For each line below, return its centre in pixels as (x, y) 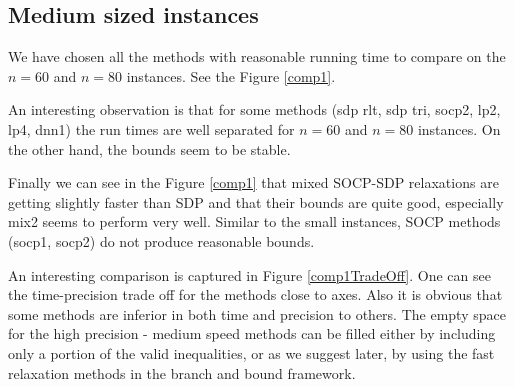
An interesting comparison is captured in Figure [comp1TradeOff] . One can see (249, 274)
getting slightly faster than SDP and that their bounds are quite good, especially (256, 201)
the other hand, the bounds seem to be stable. (149, 148)
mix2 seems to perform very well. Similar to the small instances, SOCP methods (254, 221)
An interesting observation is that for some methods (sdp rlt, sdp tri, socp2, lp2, (254, 109)
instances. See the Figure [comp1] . (231, 75)
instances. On (459, 128)
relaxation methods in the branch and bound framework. (182, 372)
